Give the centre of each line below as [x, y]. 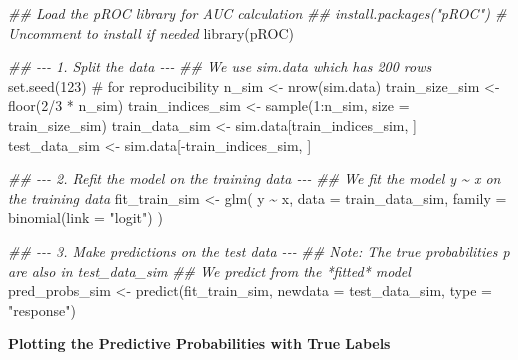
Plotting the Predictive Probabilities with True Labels [199, 343]
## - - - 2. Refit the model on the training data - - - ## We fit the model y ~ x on [254, 178]
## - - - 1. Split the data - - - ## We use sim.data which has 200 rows [220, 66]
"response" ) [42, 309]
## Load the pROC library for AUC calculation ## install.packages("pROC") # [257, 13]
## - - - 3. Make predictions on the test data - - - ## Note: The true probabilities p [259, 250]
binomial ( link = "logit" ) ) [85, 217]
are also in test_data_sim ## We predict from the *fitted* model [209, 270]
